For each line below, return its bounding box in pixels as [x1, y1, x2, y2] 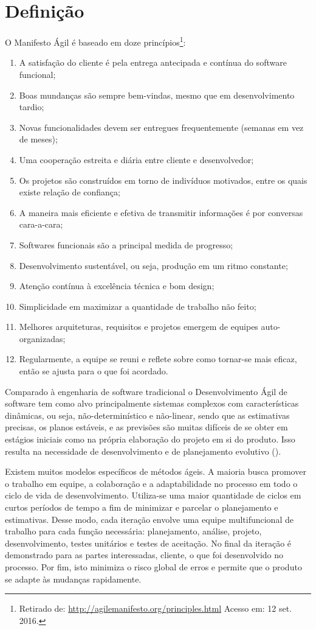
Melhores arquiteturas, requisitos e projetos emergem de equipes [19, 320, 258, 333]
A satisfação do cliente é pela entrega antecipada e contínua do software [19, 56, 287, 69]
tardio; [19, 100, 44, 113]
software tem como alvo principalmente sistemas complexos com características [5, 397, 299, 410]
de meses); [19, 133, 58, 145]
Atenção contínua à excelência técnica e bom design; [19, 279, 215, 292]
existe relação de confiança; [19, 186, 120, 198]
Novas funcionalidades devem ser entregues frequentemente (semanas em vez [19, 121, 304, 133]
